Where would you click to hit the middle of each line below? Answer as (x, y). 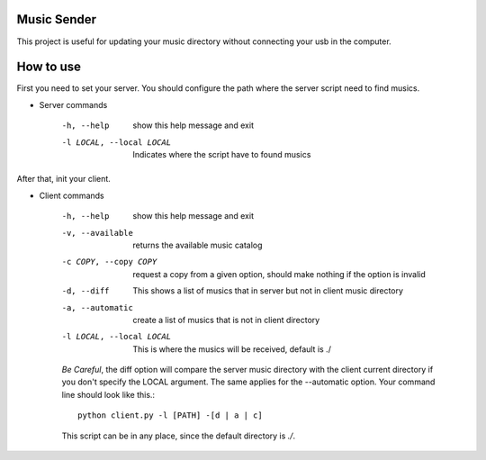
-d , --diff (85, 291)
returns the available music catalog (198, 245)
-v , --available (98, 233)
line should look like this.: (108, 394)
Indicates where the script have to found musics (222, 154)
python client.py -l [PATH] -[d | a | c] (170, 415)
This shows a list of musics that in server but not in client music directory (268, 291)
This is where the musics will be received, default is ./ (232, 349)
